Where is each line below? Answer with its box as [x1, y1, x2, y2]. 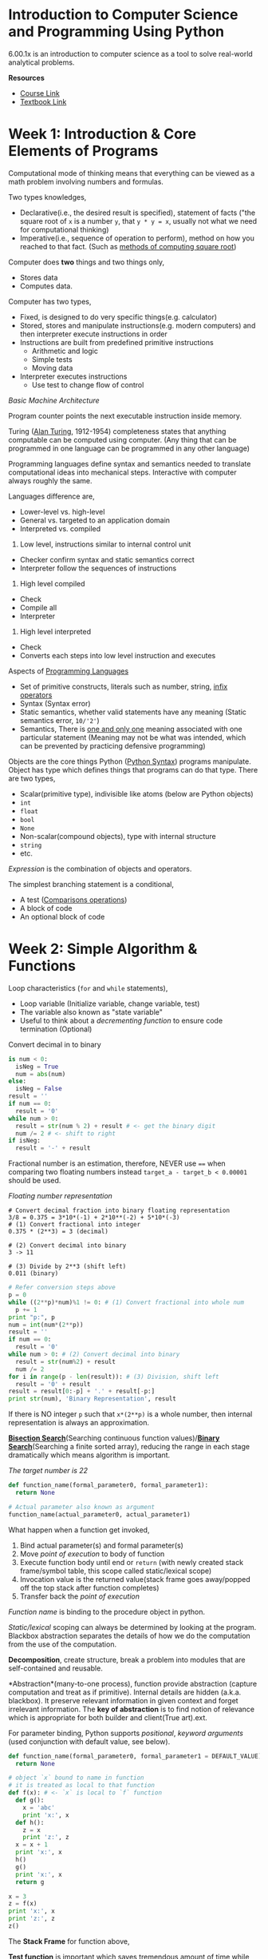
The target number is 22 [8, 1466, 89, 1476]
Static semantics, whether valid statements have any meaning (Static [19, 707, 247, 717]
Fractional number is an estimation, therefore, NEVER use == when [8, 1158, 226, 1168]
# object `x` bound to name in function [8, 1774, 145, 1782]
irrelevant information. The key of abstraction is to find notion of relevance [8, 1704, 255, 1714]
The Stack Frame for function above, [8, 1936, 130, 1946]
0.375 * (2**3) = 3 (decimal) [8, 1228, 109, 1236]
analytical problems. [8, 58, 75, 67]
